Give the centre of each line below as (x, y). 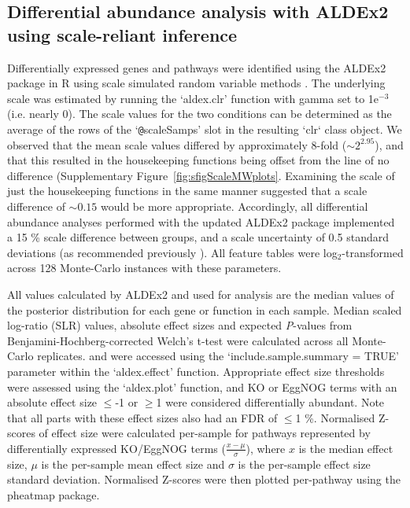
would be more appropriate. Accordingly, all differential (234, 206)
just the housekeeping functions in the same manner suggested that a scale (187, 191)
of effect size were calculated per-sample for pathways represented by (205, 433)
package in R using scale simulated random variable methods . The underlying (196, 83)
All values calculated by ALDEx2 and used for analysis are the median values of (201, 294)
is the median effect (346, 448)
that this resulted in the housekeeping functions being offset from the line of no (198, 160)
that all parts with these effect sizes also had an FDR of (142, 417)
